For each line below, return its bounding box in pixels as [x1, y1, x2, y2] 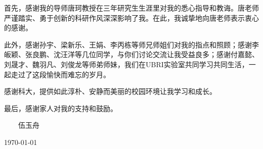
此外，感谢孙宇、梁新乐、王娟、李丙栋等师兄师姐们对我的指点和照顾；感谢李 [4, 39, 259, 49]
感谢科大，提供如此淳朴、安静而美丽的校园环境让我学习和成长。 [4, 86, 216, 96]
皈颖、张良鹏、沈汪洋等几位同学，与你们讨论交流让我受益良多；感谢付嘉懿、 [4, 49, 259, 60]
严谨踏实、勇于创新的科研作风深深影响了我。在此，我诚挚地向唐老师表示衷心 [4, 12, 259, 23]
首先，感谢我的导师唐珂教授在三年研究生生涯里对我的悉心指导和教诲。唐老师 [4, 3, 259, 13]
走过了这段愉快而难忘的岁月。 [11, 69, 110, 79]
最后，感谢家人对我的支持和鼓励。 [4, 103, 117, 113]
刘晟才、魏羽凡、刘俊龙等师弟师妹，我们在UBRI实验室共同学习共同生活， [4, 59, 249, 69]
